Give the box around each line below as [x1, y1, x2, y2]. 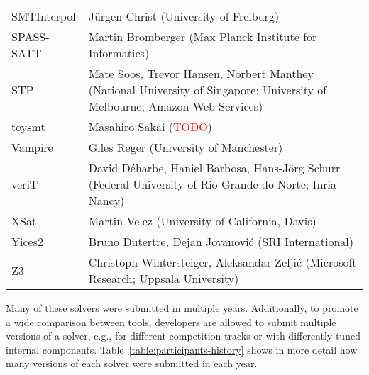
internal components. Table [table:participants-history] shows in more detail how [6, 342, 358, 357]
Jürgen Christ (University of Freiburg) [88, 8, 280, 24]
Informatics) [88, 45, 150, 61]
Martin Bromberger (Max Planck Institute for [88, 28, 317, 45]
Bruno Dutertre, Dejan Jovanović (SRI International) [88, 233, 353, 250]
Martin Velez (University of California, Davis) [88, 213, 316, 229]
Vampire [11, 139, 53, 155]
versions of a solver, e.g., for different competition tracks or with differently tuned [6, 328, 360, 343]
